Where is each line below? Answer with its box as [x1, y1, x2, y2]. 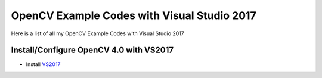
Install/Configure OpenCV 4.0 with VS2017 [11, 45, 174, 55]
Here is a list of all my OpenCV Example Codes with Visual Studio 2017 [11, 30, 185, 37]
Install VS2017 [26, 61, 61, 68]
